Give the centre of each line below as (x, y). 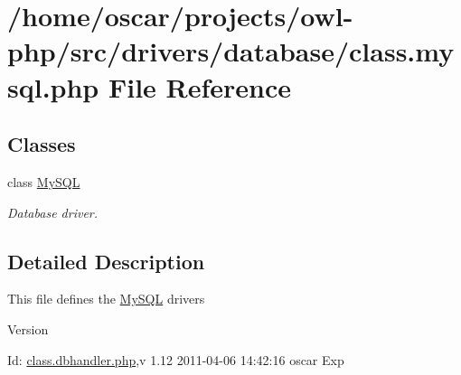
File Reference (200, 86)
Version (28, 328)
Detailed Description (106, 261)
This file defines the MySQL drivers (106, 299)
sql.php (53, 86)
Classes (42, 144)
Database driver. (53, 212)
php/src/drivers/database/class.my (231, 51)
